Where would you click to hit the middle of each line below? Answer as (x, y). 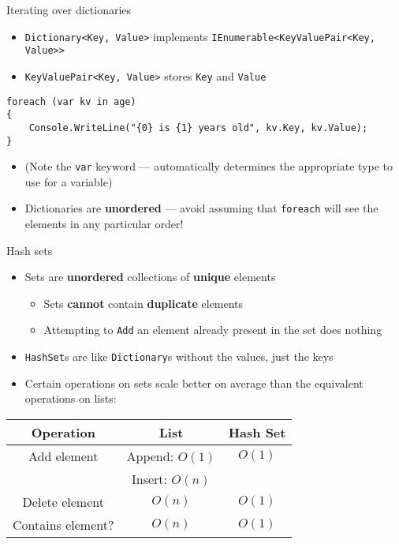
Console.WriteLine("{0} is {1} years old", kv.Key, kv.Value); (198, 128)
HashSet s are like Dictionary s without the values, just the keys (179, 356)
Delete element (63, 501)
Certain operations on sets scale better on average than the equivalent (194, 383)
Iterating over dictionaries (69, 9)
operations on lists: (71, 398)
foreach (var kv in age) (71, 101)
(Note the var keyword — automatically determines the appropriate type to (209, 166)
